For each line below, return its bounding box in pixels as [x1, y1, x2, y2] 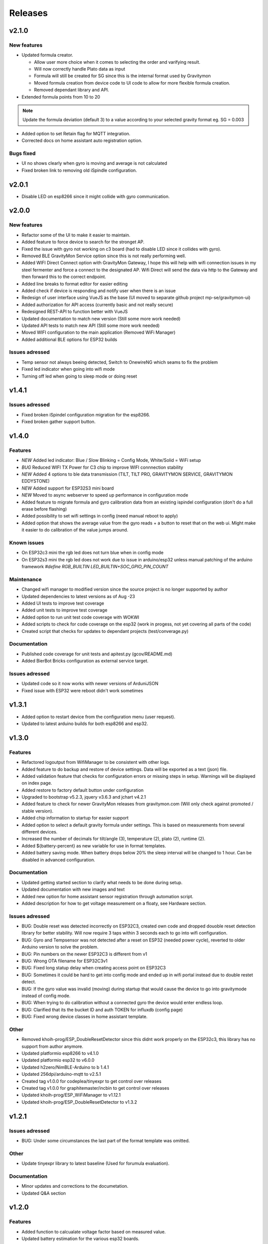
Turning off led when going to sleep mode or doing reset [21, 373, 137, 379]
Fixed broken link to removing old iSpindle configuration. [21, 167, 137, 173]
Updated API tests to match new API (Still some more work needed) [21, 322, 160, 328]
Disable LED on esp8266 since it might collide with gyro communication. [21, 193, 170, 199]
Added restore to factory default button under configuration [21, 787, 144, 793]
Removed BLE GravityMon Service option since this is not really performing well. [21, 253, 186, 259]
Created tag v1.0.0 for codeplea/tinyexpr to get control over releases [21, 1078, 162, 1084]
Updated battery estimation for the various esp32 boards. [21, 1236, 139, 1242]
